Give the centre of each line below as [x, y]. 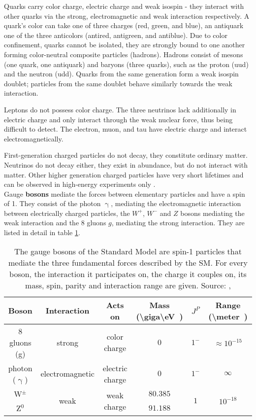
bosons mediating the [212, 213]
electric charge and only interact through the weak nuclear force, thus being [118, 119]
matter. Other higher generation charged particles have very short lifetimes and [124, 174]
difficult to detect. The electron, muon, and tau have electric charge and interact [126, 129]
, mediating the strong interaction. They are [178, 223]
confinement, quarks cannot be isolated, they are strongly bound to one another [125, 45]
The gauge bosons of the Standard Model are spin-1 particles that [128, 251]
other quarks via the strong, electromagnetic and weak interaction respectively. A [127, 16]
